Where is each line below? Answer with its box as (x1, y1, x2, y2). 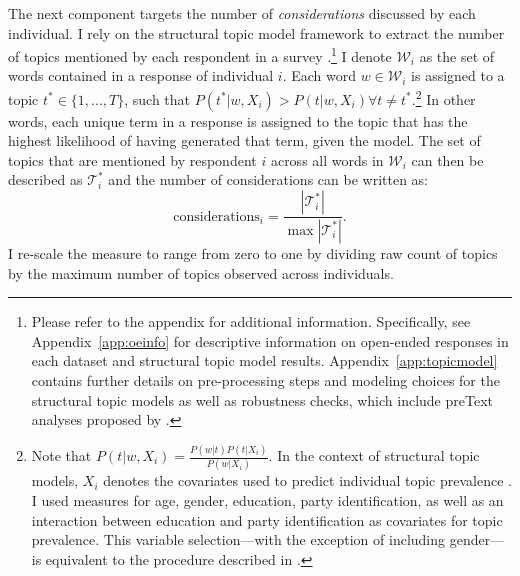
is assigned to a (411, 65, 505, 86)
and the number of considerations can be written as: (108, 169, 428, 190)
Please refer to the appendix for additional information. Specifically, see (31, 311, 471, 332)
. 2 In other (411, 86, 476, 109)
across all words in (270, 149, 384, 170)
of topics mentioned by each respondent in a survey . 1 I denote (8, 43, 392, 66)
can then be (411, 149, 484, 170)
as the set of (419, 45, 495, 66)
